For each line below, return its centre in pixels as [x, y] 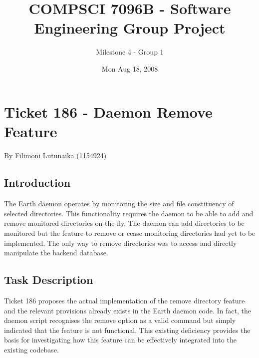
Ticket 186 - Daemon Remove [108, 111]
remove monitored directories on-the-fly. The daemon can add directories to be [124, 223]
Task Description [49, 280]
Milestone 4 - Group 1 [130, 52]
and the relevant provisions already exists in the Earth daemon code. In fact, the [128, 310]
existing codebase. [31, 349]
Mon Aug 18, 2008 [130, 68]
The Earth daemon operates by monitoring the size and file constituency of [119, 204]
